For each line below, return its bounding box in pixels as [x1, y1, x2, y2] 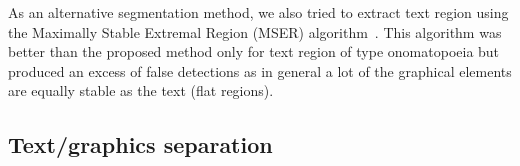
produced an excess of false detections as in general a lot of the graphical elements [8, 60, 512, 81]
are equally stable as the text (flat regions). [8, 80, 274, 101]
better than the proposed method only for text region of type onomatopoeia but [8, 41, 500, 62]
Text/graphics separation [8, 129, 273, 160]
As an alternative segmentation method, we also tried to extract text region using [8, 2, 509, 22]
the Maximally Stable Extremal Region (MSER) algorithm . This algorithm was [8, 21, 502, 42]
